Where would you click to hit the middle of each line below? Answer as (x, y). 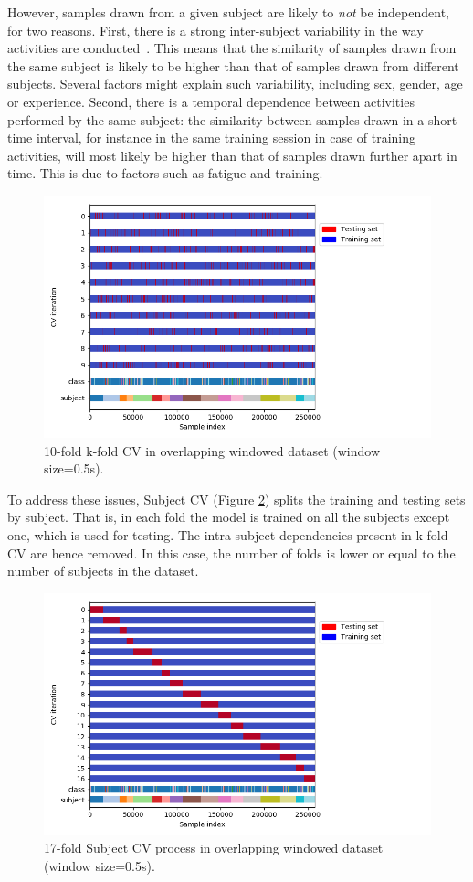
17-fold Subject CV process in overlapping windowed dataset (214, 848)
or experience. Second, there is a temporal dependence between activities (211, 101)
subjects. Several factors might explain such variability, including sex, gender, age (235, 84)
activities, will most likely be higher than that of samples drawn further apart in (232, 155)
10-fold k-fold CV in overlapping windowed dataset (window (212, 450)
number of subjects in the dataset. (103, 571)
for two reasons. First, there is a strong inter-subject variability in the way (215, 30)
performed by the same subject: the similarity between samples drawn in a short (232, 119)
